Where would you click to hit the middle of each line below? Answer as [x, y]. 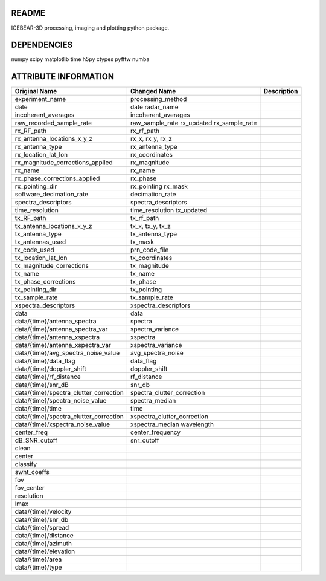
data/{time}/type [38, 567]
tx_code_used [34, 250]
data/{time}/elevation [45, 551]
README [28, 13]
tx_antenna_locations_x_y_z [53, 226]
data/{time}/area [38, 559]
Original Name [36, 91]
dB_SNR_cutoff [36, 440]
